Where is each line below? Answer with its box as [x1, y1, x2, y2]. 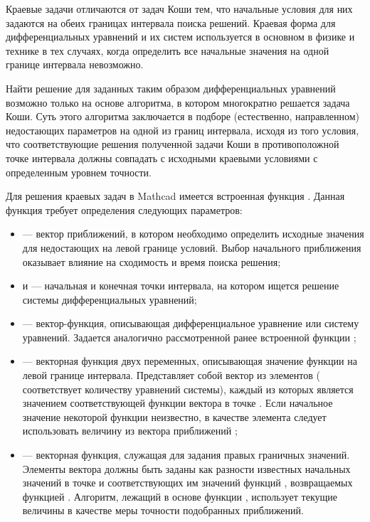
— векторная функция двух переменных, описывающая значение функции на [22, 353, 357, 368]
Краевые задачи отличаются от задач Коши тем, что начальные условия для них [6, 1, 353, 16]
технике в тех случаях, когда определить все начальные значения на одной [6, 43, 329, 58]
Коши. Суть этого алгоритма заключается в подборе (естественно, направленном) [6, 109, 359, 124]
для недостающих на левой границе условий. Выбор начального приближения [22, 240, 361, 255]
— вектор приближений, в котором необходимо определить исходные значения [22, 226, 364, 241]
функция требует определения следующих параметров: [6, 202, 243, 217]
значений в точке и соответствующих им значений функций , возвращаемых [22, 475, 353, 490]
